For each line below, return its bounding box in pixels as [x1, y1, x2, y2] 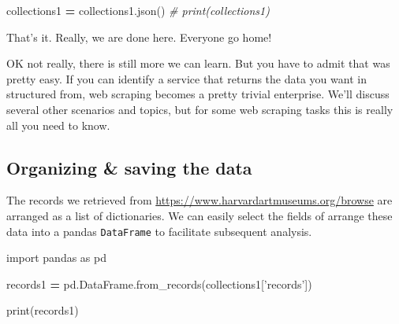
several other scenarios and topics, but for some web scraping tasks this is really [6, 101, 393, 117]
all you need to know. [6, 116, 110, 133]
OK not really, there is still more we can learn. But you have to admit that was [6, 55, 390, 72]
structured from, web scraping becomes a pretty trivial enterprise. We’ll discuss [6, 86, 390, 102]
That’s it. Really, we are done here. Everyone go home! [6, 28, 272, 45]
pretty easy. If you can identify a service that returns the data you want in [6, 70, 367, 87]
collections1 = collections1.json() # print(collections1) [6, 2, 270, 18]
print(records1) [6, 302, 79, 318]
